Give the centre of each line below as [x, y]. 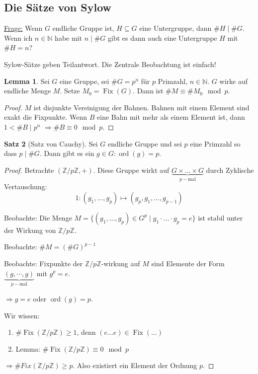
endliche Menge [28, 91]
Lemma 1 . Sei [27, 81]
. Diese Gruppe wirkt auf [131, 170]
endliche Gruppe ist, [83, 28]
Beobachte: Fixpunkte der [43, 263]
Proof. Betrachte [29, 170]
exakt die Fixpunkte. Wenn [46, 117]
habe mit [68, 37]
